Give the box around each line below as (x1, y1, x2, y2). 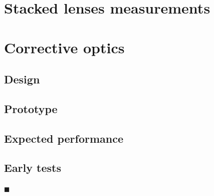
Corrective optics (4, 37, 125, 57)
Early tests (4, 160, 61, 175)
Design (4, 71, 40, 87)
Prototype (4, 101, 58, 116)
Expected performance (4, 130, 124, 146)
